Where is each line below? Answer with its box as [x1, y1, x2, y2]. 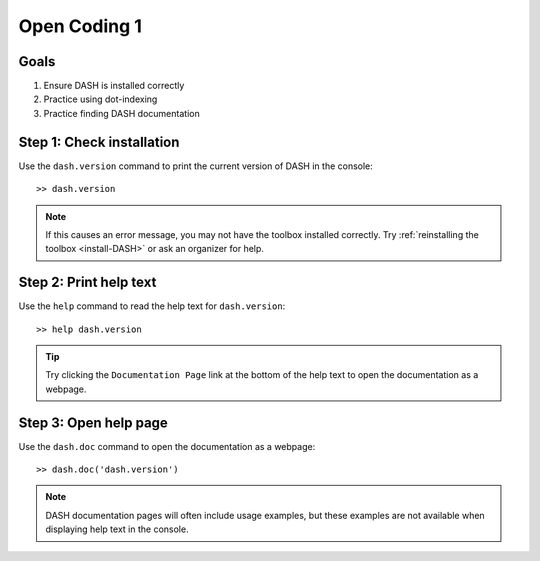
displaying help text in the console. [45, 523, 189, 535]
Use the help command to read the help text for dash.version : [18, 300, 286, 312]
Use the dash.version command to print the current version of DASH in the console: [18, 160, 374, 172]
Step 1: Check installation [18, 133, 180, 150]
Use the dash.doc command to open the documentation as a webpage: [18, 440, 316, 452]
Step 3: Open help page [18, 414, 169, 431]
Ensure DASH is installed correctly [43, 80, 185, 92]
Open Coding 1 [18, 15, 142, 37]
